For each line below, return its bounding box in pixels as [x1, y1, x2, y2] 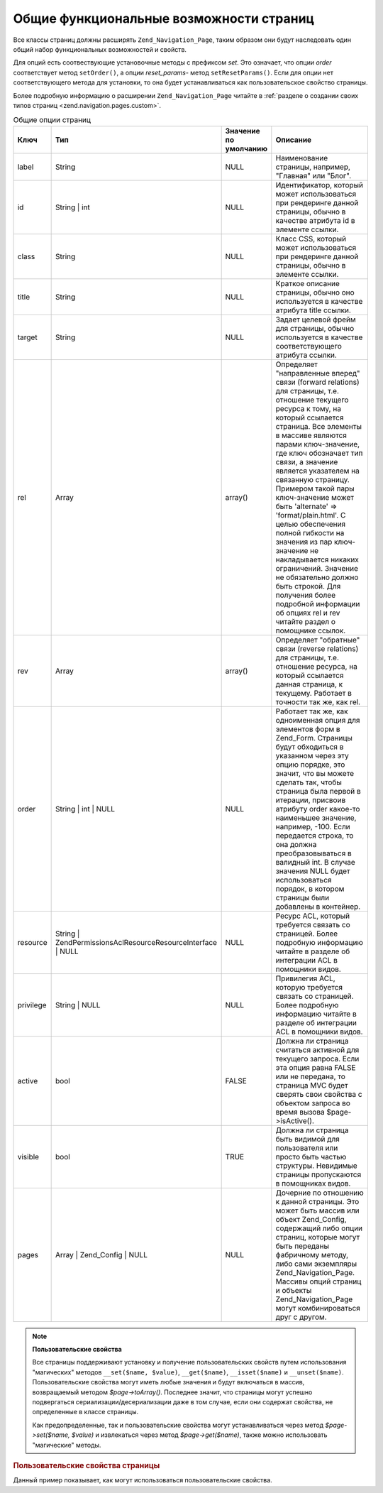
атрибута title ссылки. [275, 305, 351, 315]
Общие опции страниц [13, 115, 91, 125]
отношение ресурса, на [275, 661, 358, 671]
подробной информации [275, 598, 360, 608]
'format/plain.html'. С [275, 510, 346, 520]
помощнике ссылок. [275, 625, 346, 635]
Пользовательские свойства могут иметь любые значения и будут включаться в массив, [32, 1378, 305, 1387]
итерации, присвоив [275, 795, 346, 805]
